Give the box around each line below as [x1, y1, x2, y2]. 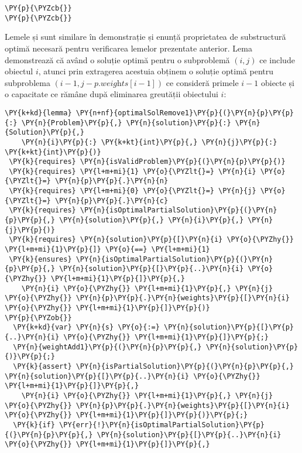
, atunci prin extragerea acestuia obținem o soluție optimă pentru [38, 65, 274, 77]
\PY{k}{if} [13, 420, 55, 429]
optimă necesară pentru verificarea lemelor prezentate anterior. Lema [5, 42, 252, 54]
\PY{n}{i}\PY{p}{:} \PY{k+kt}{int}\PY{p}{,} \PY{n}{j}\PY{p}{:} [21, 138, 277, 146]
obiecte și [260, 76, 294, 88]
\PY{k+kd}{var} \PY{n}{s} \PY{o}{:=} [13, 323, 160, 332]
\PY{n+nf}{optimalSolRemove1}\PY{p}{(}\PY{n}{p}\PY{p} [75, 108, 294, 117]
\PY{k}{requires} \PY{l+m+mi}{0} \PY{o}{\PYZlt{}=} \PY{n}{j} [9, 187, 256, 195]
